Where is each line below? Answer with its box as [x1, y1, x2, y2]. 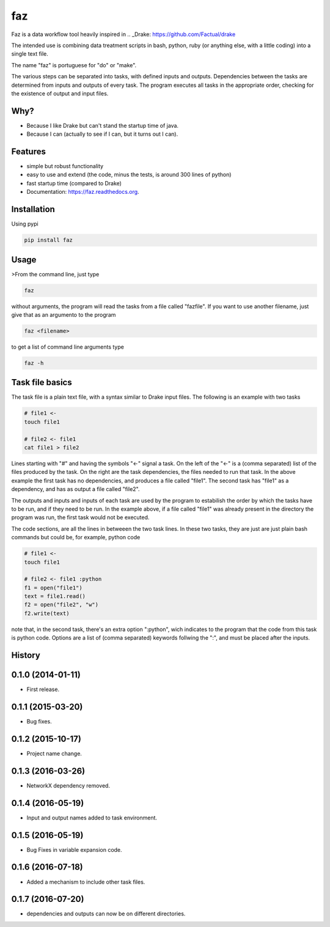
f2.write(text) [24, 610, 70, 617]
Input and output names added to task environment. [26, 814, 158, 821]
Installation [11, 204, 55, 215]
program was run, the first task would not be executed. [11, 514, 150, 521]
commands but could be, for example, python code [11, 534, 141, 541]
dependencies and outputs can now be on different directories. [26, 910, 186, 917]
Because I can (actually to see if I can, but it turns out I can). [26, 130, 178, 138]
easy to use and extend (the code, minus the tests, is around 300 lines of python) [26, 171, 232, 179]
